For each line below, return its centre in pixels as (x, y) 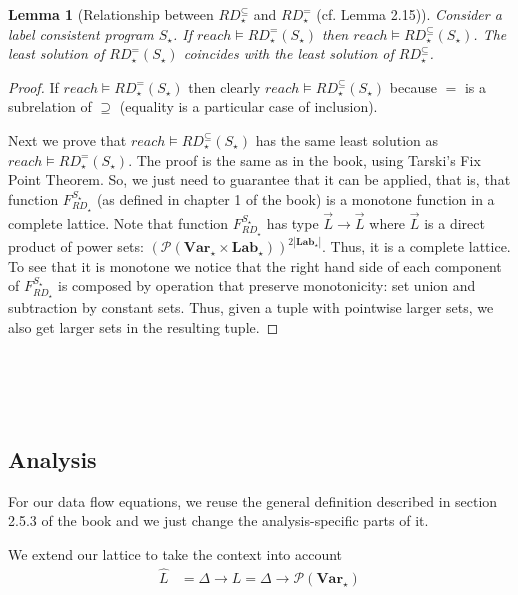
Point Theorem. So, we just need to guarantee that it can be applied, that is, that (259, 179)
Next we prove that (67, 139)
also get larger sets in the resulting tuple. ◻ (143, 326)
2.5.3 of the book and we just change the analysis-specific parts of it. (218, 520)
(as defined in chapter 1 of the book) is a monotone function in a (295, 198)
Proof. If (33, 86)
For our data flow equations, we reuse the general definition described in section (253, 500)
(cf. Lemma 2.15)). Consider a (409, 14)
